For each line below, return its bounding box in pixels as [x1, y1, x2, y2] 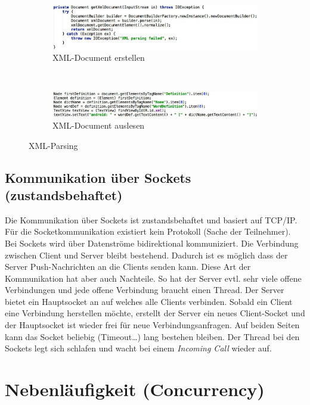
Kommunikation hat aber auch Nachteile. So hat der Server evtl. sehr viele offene [5, 272, 302, 284]
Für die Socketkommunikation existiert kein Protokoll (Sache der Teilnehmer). [5, 225, 291, 238]
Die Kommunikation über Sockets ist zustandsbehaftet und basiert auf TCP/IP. [5, 213, 297, 226]
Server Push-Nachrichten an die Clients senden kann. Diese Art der [5, 260, 251, 273]
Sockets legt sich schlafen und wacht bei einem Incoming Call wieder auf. [5, 342, 272, 354]
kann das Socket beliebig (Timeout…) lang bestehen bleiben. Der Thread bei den [5, 330, 300, 342]
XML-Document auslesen [52, 119, 145, 131]
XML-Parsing [29, 139, 78, 151]
